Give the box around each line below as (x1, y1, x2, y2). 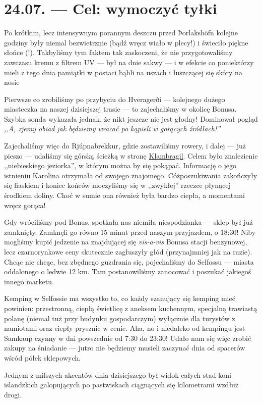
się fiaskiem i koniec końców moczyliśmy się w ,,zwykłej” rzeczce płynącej (4, 180, 231, 190)
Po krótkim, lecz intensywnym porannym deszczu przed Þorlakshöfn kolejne (4, 27, 238, 38)
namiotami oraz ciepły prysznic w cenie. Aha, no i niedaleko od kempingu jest (4, 323, 245, 333)
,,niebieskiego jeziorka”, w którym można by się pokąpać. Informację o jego (4, 160, 237, 171)
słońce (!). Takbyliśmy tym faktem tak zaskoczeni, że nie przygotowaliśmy (4, 47, 233, 58)
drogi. (4, 389, 22, 399)
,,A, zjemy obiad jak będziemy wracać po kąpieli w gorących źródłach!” (4, 123, 221, 134)
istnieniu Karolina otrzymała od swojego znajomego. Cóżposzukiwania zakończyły (4, 170, 257, 180)
